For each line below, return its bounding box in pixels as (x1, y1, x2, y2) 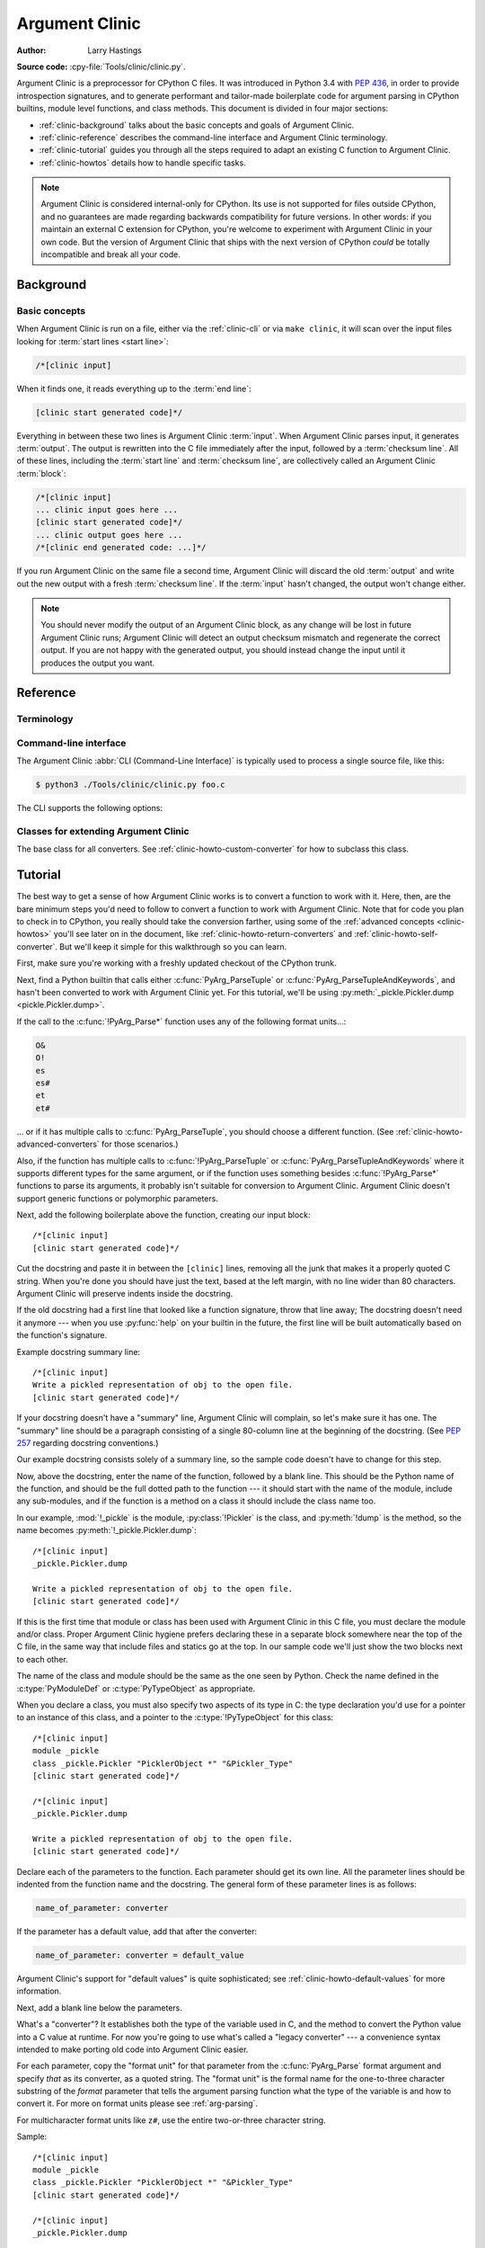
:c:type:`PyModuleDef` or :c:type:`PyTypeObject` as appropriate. (16, 1682, 256, 1694)
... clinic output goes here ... (35, 530, 183, 540)
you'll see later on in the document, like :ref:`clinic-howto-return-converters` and (53, 929, 353, 940)
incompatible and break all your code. (40, 249, 181, 260)
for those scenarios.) (101, 1138, 179, 1150)
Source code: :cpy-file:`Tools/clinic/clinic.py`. (16, 61, 186, 72)
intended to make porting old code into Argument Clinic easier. (16, 2044, 249, 2055)
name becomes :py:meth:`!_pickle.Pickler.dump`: (16, 1525, 197, 1536)
